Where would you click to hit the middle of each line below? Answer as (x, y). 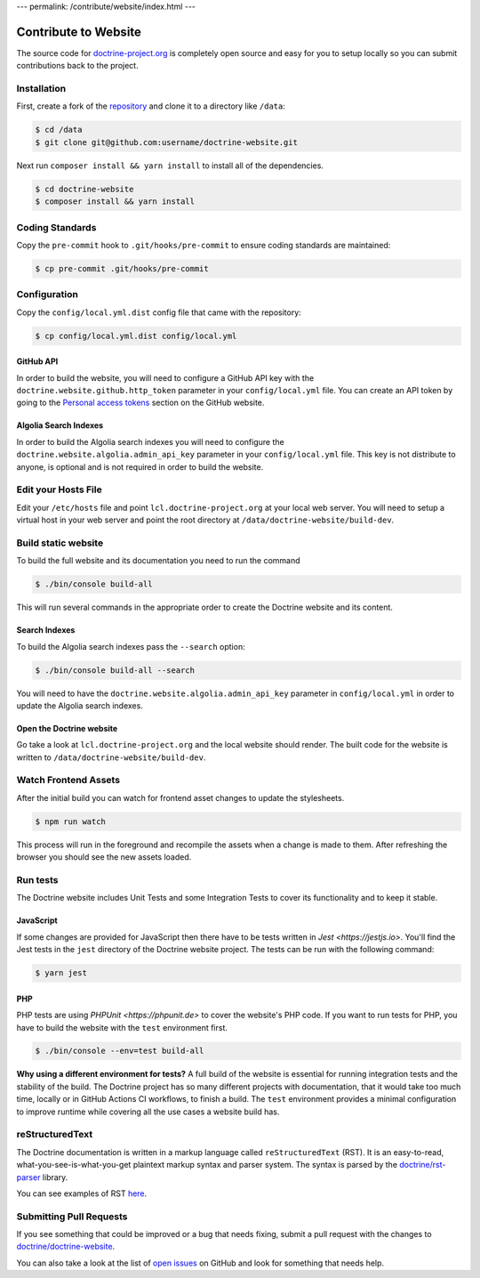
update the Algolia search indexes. (80, 705)
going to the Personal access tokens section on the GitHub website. (140, 403)
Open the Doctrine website (67, 728)
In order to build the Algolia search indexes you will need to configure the (150, 441)
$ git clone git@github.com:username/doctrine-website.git (166, 142)
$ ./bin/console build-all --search (115, 670)
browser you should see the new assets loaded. (104, 857)
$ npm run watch (71, 821)
